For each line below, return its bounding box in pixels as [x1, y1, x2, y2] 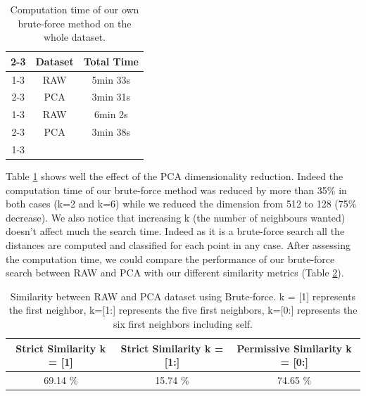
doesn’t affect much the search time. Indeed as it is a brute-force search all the [6, 224, 345, 238]
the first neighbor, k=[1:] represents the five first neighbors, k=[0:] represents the [8, 302, 358, 317]
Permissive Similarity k [236, 340, 352, 355]
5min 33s [91, 72, 131, 87]
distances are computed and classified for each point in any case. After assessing [6, 238, 351, 253]
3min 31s [91, 89, 131, 104]
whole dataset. [44, 30, 106, 44]
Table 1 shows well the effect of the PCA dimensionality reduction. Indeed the [6, 169, 343, 184]
